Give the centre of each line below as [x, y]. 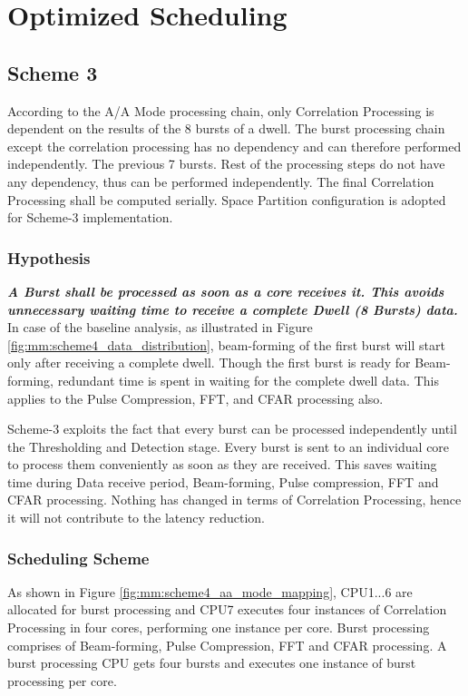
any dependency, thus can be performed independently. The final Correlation [221, 181]
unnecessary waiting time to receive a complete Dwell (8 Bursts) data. [233, 309]
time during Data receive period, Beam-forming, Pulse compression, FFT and [223, 481]
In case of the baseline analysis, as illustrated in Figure [160, 327]
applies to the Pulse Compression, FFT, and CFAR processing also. [195, 398]
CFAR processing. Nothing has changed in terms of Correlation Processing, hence [234, 500]
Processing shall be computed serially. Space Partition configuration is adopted [227, 199]
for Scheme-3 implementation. [90, 217]
